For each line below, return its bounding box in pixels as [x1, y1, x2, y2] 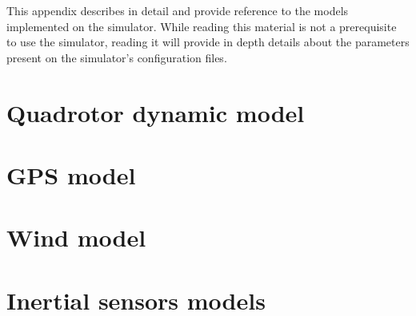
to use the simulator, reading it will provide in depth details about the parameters [6, 34, 410, 50]
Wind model [6, 221, 146, 254]
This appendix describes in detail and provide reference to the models [6, 2, 349, 18]
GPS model [6, 158, 136, 191]
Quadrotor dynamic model [6, 96, 305, 128]
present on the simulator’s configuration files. [6, 49, 227, 65]
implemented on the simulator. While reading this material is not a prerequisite [6, 18, 397, 34]
